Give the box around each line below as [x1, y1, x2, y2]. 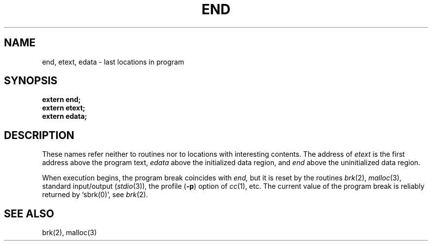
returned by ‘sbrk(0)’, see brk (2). [42, 190, 148, 199]
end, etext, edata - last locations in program [42, 57, 184, 66]
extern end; [42, 95, 81, 104]
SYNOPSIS [4, 74, 58, 87]
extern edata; [42, 112, 87, 121]
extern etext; [42, 104, 85, 112]
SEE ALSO [4, 207, 54, 220]
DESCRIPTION [4, 129, 74, 141]
